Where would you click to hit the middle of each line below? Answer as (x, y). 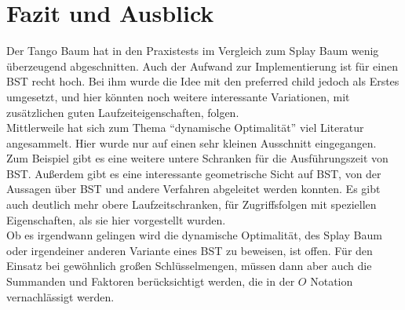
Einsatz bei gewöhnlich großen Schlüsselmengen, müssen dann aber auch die (189, 266)
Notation (332, 281)
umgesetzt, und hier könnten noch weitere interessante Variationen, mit (178, 96)
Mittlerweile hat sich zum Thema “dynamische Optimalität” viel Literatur (185, 128)
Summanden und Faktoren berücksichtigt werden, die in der (151, 281)
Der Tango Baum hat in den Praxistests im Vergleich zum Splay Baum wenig (193, 51)
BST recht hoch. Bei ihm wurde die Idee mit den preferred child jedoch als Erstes (203, 81)
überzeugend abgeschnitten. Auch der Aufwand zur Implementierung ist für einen (202, 66)
